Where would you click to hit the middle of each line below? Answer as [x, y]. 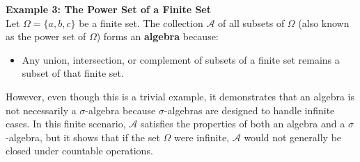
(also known [324, 22]
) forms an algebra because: [157, 36]
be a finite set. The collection [141, 22]
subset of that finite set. [73, 73]
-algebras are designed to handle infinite [249, 110]
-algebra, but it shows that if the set [83, 137]
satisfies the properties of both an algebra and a [243, 124]
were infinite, [202, 137]
